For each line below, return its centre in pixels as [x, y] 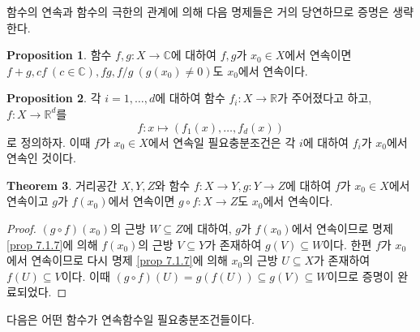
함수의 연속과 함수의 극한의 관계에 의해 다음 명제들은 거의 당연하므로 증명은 [198, 11]
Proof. [21, 228]
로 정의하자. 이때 [49, 142]
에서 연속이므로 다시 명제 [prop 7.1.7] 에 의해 [117, 260]
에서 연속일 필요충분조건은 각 [222, 142]
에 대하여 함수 [190, 98]
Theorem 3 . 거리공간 [62, 185]
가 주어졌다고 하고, [325, 98]
